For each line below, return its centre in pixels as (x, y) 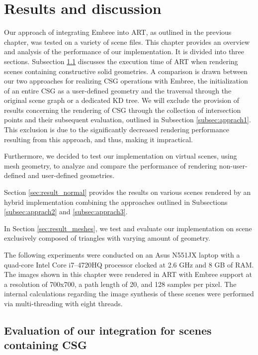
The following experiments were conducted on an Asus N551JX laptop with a (122, 255)
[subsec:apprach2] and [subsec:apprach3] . (66, 212)
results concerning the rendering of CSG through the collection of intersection (123, 110)
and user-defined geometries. (71, 175)
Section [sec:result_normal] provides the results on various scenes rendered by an (128, 192)
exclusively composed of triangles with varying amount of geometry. (107, 238)
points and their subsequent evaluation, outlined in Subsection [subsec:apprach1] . (128, 120)
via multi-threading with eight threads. (63, 303)
